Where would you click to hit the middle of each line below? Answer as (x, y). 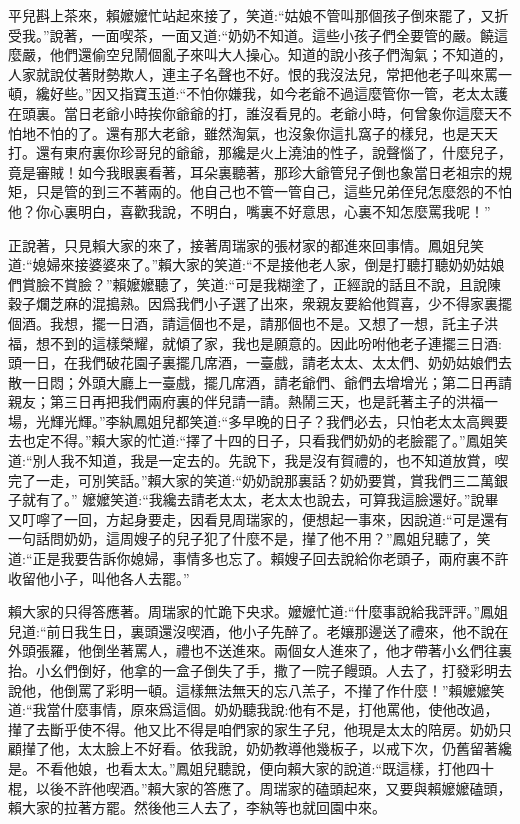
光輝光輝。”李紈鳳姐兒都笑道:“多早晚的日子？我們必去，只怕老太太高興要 (272, 420)
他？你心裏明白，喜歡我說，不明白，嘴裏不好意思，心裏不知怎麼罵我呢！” (249, 210)
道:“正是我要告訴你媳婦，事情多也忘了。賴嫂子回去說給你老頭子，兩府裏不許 (258, 558)
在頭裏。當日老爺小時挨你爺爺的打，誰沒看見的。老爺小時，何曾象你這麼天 (253, 112)
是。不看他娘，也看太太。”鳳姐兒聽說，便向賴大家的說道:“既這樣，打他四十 (251, 767)
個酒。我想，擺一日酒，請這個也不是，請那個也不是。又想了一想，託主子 (246, 322)
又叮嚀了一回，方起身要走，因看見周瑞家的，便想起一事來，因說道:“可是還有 (258, 518)
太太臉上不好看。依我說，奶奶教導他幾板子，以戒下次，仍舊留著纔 (294, 748)
